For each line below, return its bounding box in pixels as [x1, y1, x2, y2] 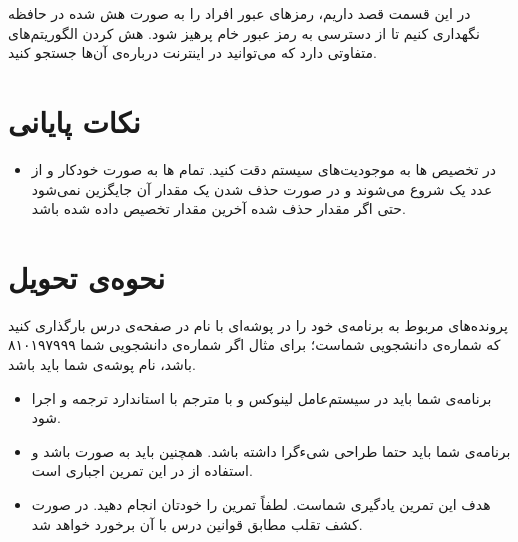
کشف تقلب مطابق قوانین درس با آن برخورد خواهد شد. [31, 513, 363, 534]
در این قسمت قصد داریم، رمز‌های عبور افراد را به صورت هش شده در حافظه [8, 3, 471, 23]
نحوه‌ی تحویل [8, 256, 165, 297]
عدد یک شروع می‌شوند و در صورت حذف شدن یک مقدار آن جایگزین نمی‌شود [31, 178, 493, 199]
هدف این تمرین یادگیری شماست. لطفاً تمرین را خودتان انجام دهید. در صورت [31, 493, 491, 514]
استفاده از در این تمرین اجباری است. [31, 460, 253, 481]
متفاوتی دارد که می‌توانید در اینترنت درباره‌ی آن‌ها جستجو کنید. [8, 42, 377, 63]
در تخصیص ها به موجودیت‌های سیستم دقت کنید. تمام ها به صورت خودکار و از [31, 158, 496, 179]
